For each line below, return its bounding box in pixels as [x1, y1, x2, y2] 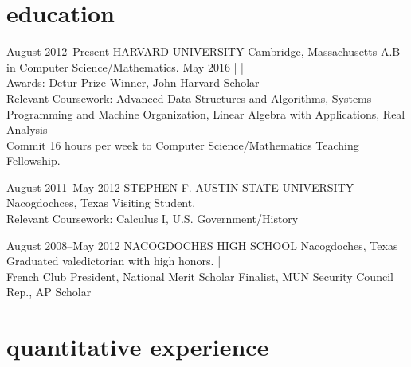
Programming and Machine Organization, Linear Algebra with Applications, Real [6, 105, 405, 122]
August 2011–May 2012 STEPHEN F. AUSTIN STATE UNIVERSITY [6, 178, 354, 195]
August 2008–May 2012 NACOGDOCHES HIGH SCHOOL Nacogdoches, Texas [6, 236, 398, 253]
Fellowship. [6, 152, 61, 169]
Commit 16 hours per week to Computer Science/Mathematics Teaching [6, 136, 359, 153]
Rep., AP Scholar [6, 283, 92, 300]
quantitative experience [6, 330, 269, 363]
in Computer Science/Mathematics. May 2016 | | [6, 58, 244, 75]
